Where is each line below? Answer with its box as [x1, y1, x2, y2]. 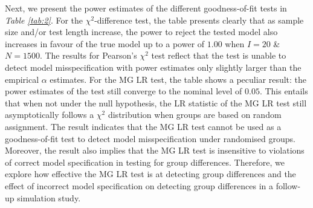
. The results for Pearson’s [39, 49, 137, 62]
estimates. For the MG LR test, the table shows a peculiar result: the [50, 73, 307, 85]
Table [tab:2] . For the [5, 13, 83, 26]
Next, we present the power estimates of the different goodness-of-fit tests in [5, 2, 287, 14]
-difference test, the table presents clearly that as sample [94, 13, 304, 26]
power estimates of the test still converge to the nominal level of [5, 85, 242, 97]
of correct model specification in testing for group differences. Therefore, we [5, 155, 285, 168]
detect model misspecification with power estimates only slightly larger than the [5, 60, 302, 73]
